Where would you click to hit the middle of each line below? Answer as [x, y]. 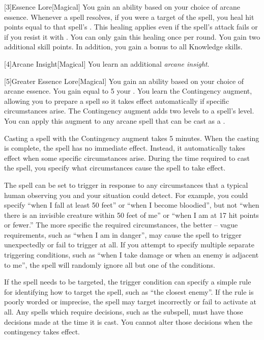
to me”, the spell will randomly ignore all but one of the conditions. [110, 264]
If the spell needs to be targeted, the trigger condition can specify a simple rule [128, 282]
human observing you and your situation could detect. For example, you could [126, 195]
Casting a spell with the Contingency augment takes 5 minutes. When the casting [132, 138]
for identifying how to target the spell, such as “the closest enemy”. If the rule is [129, 291]
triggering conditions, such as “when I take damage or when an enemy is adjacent [131, 255]
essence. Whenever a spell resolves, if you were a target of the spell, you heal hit [129, 17]
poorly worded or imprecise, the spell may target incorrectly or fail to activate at [130, 302]
